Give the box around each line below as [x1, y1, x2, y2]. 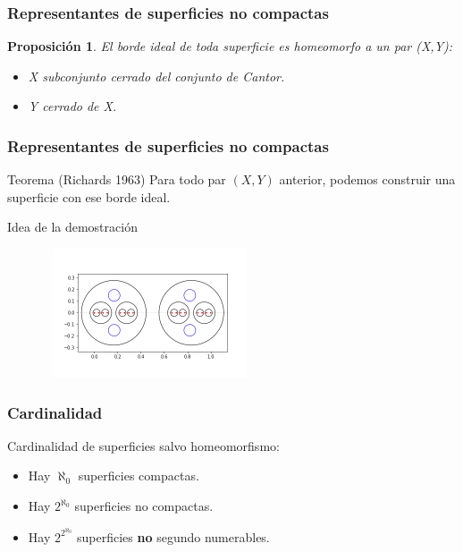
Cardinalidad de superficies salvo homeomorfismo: [7, 436, 280, 454]
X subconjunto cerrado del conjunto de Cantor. [28, 66, 285, 85]
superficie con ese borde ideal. [7, 187, 171, 206]
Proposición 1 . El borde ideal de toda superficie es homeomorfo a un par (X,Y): [7, 37, 453, 55]
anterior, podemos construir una [279, 170, 456, 189]
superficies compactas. [78, 466, 199, 485]
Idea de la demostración [7, 217, 138, 236]
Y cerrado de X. [28, 97, 117, 115]
